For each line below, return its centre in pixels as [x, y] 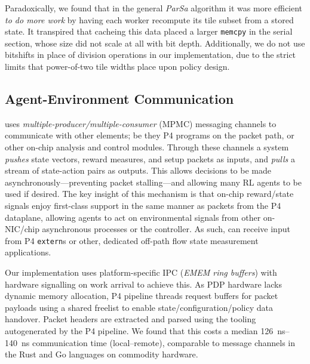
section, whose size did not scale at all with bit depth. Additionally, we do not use [155, 43]
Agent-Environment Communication [119, 99]
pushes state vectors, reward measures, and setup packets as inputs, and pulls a [150, 158]
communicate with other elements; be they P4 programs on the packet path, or [150, 135]
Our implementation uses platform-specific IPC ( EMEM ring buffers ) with [141, 272]
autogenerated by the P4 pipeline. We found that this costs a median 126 [139, 330]
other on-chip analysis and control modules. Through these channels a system [147, 147]
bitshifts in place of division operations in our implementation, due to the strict [151, 55]
